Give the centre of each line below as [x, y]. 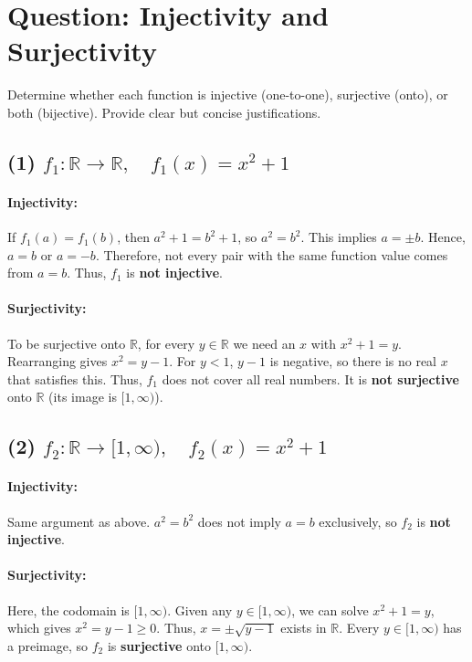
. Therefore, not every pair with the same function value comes [272, 254]
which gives [39, 628]
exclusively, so [358, 521]
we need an [264, 343]
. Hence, [443, 237]
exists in [304, 628]
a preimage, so [47, 645]
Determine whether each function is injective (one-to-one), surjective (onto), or [228, 95]
